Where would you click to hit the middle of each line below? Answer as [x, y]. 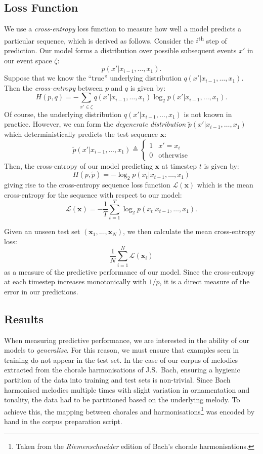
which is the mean [225, 184]
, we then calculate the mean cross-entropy [189, 231]
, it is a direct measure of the [205, 281]
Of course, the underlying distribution [63, 114]
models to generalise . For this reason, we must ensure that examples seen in [122, 350]
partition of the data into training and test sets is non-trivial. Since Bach [117, 379]
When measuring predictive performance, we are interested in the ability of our [127, 340]
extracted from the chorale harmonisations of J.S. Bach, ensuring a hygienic [122, 370]
